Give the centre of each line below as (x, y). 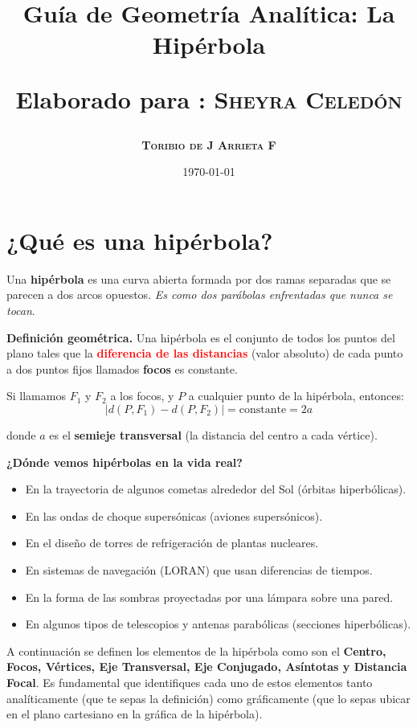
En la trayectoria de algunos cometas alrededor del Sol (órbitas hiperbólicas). (216, 489)
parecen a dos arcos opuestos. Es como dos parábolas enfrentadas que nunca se (200, 294)
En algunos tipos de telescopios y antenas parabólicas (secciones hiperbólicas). (218, 624)
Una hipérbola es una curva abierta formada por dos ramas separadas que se (199, 278)
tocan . (21, 311)
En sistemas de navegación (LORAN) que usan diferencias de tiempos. (199, 570)
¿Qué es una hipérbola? (140, 240)
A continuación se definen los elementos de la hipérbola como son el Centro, (196, 650)
